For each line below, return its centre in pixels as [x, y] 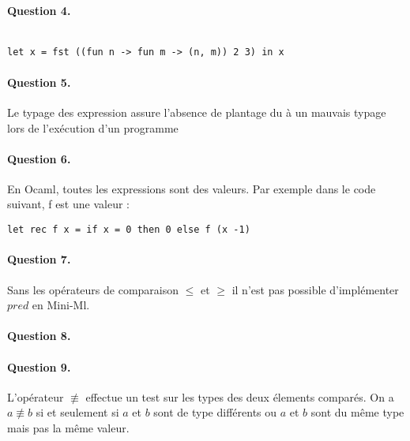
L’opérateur [36, 396]
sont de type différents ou [215, 412]
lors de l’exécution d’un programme [93, 127]
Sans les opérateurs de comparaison [93, 289]
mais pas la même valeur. [68, 427]
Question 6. [39, 158]
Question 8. [39, 336]
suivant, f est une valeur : [68, 204]
